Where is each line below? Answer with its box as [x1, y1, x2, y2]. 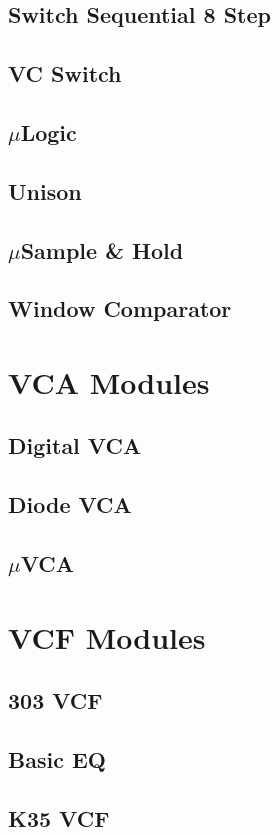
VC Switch [8, 58, 122, 89]
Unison [8, 175, 82, 206]
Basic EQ [8, 743, 106, 774]
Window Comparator [8, 293, 232, 324]
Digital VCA [8, 430, 142, 461]
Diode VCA [8, 489, 132, 520]
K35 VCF [8, 802, 110, 833]
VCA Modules [8, 361, 210, 402]
